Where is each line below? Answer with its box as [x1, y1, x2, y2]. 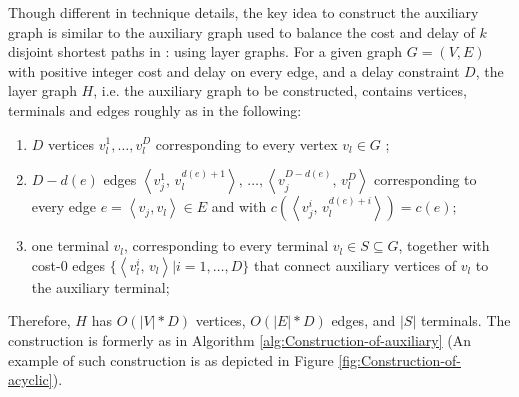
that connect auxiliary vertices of [253, 254, 456, 275]
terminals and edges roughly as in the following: [8, 99, 302, 120]
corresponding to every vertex [155, 133, 338, 154]
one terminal [31, 235, 109, 256]
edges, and [331, 310, 396, 331]
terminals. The [420, 310, 511, 331]
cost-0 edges [31, 254, 106, 275]
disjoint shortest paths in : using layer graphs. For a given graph [8, 41, 403, 62]
